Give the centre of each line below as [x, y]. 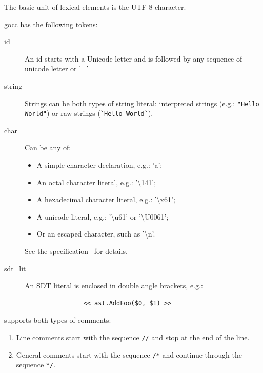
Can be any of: [48, 148]
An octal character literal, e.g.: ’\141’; [96, 182]
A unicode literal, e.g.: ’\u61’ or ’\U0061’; [103, 216]
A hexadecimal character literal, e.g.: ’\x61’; [106, 199]
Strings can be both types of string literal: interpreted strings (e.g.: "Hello [142, 103]
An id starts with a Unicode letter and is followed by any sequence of [134, 58]
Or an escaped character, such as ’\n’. [96, 234]
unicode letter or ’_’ [57, 68]
